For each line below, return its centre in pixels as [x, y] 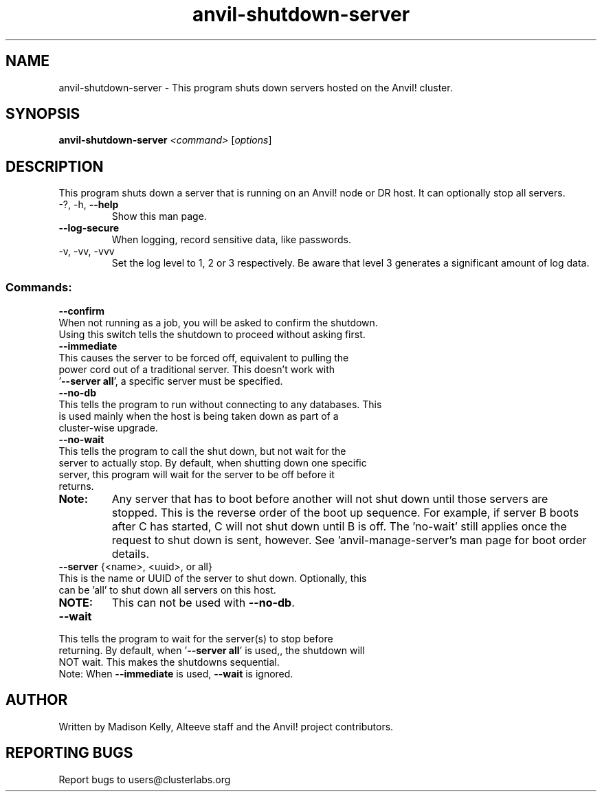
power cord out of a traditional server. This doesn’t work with [197, 370]
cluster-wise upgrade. [108, 428]
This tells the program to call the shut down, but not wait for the [202, 451]
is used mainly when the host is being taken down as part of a [199, 416]
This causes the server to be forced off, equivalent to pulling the [204, 358]
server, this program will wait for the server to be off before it [197, 475]
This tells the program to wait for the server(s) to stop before [196, 639]
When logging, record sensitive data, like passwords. [231, 240]
